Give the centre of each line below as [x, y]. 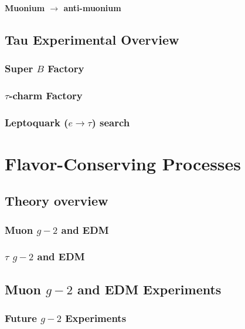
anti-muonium [92, 7]
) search [111, 122]
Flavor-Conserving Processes [123, 163]
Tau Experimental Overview [92, 39]
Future [21, 318]
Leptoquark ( [37, 122]
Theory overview [57, 201]
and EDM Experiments [149, 289]
